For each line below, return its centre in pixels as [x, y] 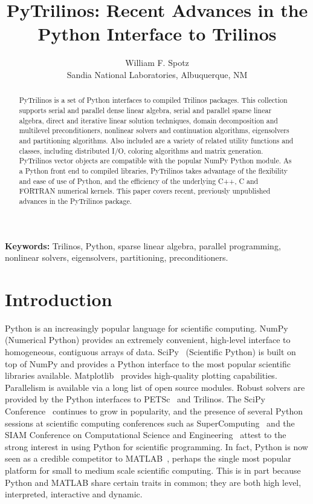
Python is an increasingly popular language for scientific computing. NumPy [147, 328]
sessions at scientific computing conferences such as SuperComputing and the [150, 423]
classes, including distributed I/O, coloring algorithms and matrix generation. [141, 150]
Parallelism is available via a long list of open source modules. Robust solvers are [155, 387]
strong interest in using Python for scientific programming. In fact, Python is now [156, 446]
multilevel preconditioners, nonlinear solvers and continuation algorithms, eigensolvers [154, 130]
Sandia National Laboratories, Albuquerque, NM [157, 74]
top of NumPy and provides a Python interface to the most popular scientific [148, 363]
